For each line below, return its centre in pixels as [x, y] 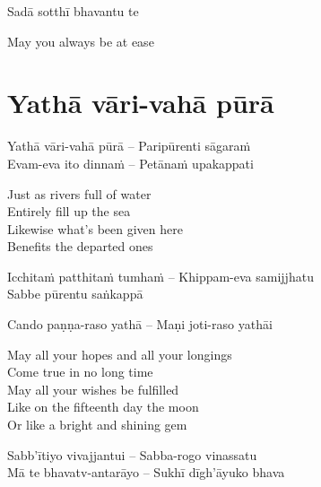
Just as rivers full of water [79, 193]
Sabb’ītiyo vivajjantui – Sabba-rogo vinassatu [132, 454]
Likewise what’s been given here [95, 228]
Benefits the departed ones [80, 246]
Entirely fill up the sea [69, 211]
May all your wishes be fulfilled [93, 389]
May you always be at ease [81, 41]
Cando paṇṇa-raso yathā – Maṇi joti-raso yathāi [140, 324]
